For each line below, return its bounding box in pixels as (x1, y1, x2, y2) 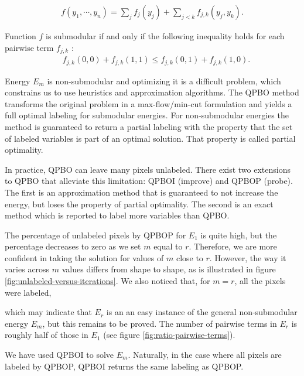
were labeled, (5, 286, 52, 298)
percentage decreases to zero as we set (5, 240, 141, 252)
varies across (5, 263, 50, 275)
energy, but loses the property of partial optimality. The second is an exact (5, 197, 274, 210)
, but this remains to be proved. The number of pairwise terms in (42, 317, 277, 329)
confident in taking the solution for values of (5, 251, 164, 264)
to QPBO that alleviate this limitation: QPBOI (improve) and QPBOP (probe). (5, 175, 293, 187)
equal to (153, 240, 183, 252)
